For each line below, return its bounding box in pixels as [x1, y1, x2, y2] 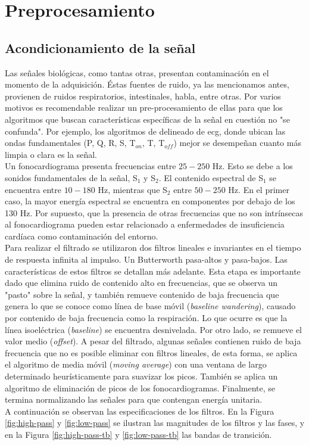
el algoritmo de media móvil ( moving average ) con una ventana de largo [5, 358, 267, 371]
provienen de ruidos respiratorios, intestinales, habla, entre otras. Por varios [5, 89, 281, 102]
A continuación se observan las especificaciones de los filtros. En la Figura [5, 404, 274, 417]
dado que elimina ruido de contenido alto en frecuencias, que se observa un [5, 276, 278, 289]
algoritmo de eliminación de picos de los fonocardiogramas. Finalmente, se [5, 381, 276, 394]
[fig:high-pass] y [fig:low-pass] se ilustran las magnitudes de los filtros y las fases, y [5, 416, 305, 429]
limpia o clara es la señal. [5, 148, 97, 160]
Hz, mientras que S [98, 183, 167, 195]
